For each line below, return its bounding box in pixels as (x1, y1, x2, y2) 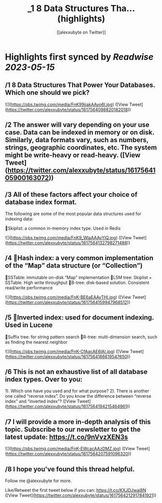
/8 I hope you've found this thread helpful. (5, 465, 135, 473)
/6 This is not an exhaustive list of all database (5, 368, 147, 376)
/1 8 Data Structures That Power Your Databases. (5, 81, 156, 89)
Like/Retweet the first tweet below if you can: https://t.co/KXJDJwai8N (5, 487, 147, 493)
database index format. (5, 198, 77, 206)
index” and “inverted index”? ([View (5, 399, 76, 404)
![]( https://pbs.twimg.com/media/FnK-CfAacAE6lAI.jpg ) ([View (5, 348, 129, 354)
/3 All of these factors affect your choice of (5, 190, 138, 199)
